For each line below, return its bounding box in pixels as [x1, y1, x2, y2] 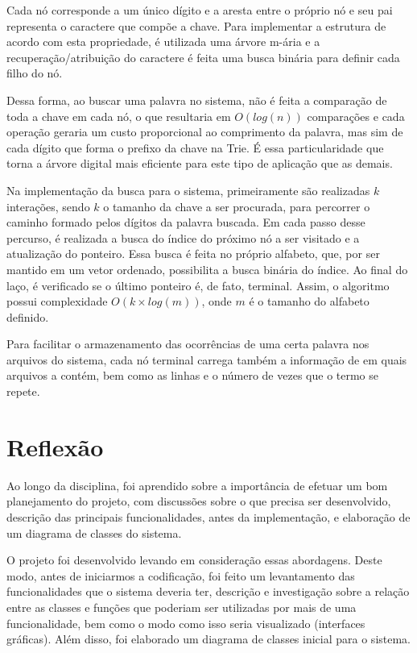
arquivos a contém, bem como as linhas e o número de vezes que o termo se [6, 367, 378, 384]
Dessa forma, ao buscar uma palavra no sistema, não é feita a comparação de [6, 91, 387, 108]
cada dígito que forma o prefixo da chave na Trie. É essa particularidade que [6, 139, 384, 156]
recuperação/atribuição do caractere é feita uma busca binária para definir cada [6, 48, 400, 65]
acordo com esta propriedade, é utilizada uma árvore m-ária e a [6, 33, 320, 50]
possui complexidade [6, 293, 108, 310]
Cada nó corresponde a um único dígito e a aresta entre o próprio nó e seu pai [6, 2, 393, 18]
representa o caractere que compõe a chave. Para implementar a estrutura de [6, 17, 386, 34]
